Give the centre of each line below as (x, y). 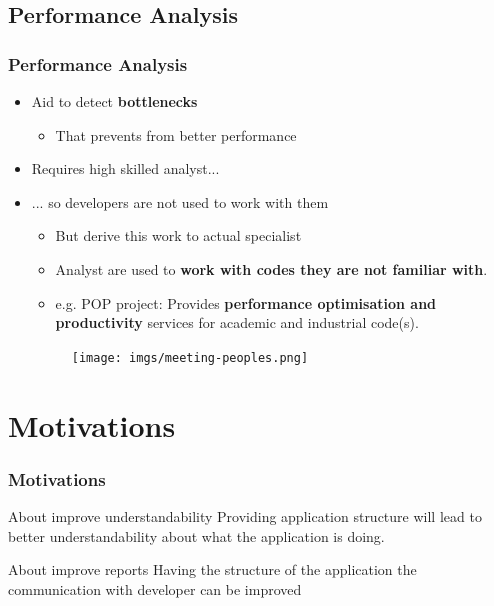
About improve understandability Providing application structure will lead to (245, 516)
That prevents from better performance (176, 134)
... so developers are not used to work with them (180, 201)
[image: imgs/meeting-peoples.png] (190, 357)
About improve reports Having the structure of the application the (212, 569)
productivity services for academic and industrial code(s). (237, 322)
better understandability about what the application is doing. (196, 535)
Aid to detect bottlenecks (114, 101)
